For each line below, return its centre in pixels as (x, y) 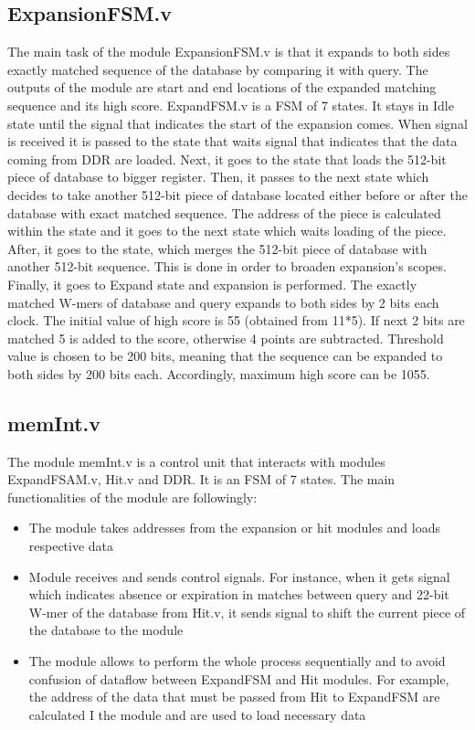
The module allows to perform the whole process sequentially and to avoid (237, 661)
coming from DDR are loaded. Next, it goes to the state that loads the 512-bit (227, 159)
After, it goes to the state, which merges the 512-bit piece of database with (217, 248)
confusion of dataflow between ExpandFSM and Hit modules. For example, (239, 678)
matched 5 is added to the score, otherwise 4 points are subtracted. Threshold (226, 338)
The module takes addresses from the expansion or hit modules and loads (234, 528)
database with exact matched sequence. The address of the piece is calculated (224, 212)
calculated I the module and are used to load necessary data (197, 714)
